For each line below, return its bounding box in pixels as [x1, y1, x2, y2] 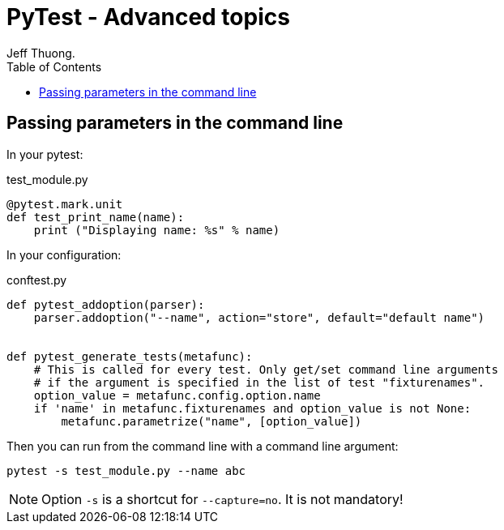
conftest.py [6, 272, 67, 287]
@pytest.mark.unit [6, 197, 123, 211]
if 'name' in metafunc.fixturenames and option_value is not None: [33, 401, 472, 415]
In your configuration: [6, 247, 122, 262]
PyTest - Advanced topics [6, 3, 290, 31]
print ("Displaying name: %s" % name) [33, 223, 280, 237]
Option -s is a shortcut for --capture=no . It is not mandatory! [41, 490, 404, 507]
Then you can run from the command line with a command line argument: [6, 438, 399, 453]
